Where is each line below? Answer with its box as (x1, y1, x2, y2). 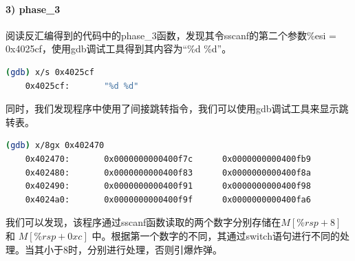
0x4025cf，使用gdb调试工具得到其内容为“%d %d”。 (6, 41, 232, 56)
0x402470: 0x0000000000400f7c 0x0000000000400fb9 (25, 154, 311, 164)
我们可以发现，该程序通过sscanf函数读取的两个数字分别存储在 (6, 215, 281, 229)
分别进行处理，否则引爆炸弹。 (87, 242, 222, 256)
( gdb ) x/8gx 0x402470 (6, 140, 105, 151)
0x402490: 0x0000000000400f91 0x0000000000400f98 (25, 181, 311, 191)
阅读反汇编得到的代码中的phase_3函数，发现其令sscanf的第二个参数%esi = (6, 28, 336, 42)
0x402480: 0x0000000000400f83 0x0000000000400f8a (25, 167, 311, 178)
